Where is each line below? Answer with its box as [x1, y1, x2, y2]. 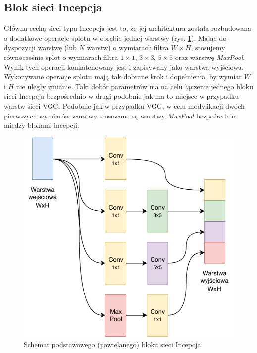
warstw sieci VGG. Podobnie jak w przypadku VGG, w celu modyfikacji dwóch [4, 100, 245, 111]
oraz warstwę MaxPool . [175, 52, 245, 62]
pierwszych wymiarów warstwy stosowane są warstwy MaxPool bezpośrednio [4, 110, 236, 120]
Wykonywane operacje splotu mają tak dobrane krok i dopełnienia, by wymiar [4, 71, 242, 82]
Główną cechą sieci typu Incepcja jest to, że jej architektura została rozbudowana [4, 23, 252, 33]
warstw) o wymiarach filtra [87, 42, 169, 53]
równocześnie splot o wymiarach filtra [4, 52, 118, 62]
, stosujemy [191, 42, 225, 53]
